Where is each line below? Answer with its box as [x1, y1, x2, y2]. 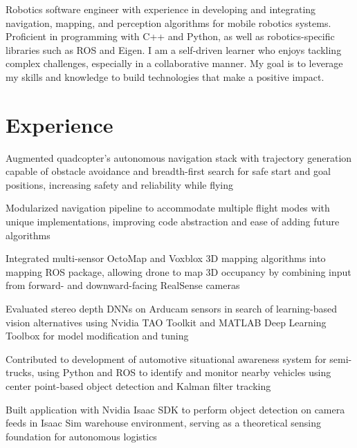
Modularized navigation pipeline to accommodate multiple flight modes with [6, 200, 330, 215]
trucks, [6, 365, 35, 380]
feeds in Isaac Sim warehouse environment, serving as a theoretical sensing [6, 416, 322, 430]
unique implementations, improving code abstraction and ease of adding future [6, 214, 340, 229]
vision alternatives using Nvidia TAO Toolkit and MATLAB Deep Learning [6, 315, 327, 329]
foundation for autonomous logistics [6, 429, 157, 443]
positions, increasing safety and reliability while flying [6, 177, 234, 192]
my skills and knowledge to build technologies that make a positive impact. [6, 69, 324, 84]
